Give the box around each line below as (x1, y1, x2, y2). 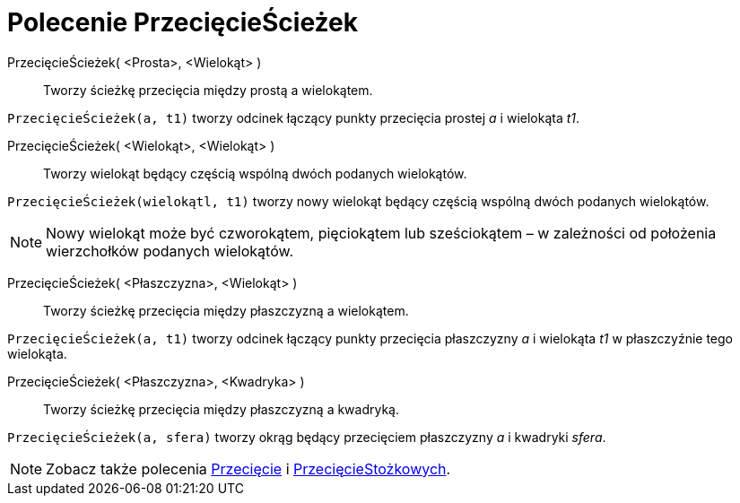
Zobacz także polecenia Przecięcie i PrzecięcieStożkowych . (46, 459, 451, 478)
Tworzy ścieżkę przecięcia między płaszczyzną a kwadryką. (43, 401, 400, 417)
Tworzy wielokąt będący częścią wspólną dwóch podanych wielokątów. (43, 165, 467, 181)
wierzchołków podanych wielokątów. (46, 241, 293, 260)
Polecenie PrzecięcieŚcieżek (7, 7, 358, 38)
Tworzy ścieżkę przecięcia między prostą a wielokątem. (43, 82, 373, 98)
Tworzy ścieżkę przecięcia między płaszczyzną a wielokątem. (43, 302, 409, 318)
